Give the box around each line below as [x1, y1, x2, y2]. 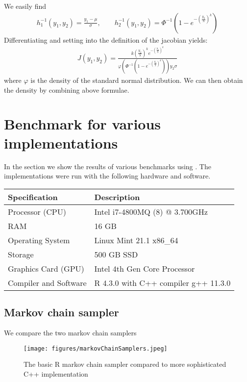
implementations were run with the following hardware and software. [4, 171, 211, 181]
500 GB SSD [94, 248, 138, 260]
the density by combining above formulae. [4, 84, 129, 95]
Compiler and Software [8, 277, 87, 288]
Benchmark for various [4, 113, 161, 133]
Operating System [8, 234, 70, 246]
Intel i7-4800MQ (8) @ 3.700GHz [94, 205, 208, 217]
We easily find [4, 1, 47, 11]
